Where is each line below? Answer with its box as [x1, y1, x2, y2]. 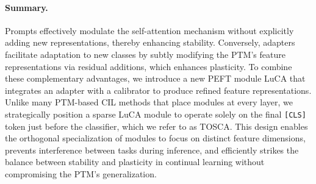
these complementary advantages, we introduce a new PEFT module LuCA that [5, 72, 306, 85]
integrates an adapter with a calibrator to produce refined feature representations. [5, 83, 312, 96]
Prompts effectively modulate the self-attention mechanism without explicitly [5, 24, 294, 37]
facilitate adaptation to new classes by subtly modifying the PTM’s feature [5, 48, 285, 60]
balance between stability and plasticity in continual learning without [5, 155, 265, 168]
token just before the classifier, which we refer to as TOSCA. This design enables [5, 119, 308, 132]
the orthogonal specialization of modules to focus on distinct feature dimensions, [5, 132, 306, 144]
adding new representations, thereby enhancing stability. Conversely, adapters [5, 36, 295, 49]
